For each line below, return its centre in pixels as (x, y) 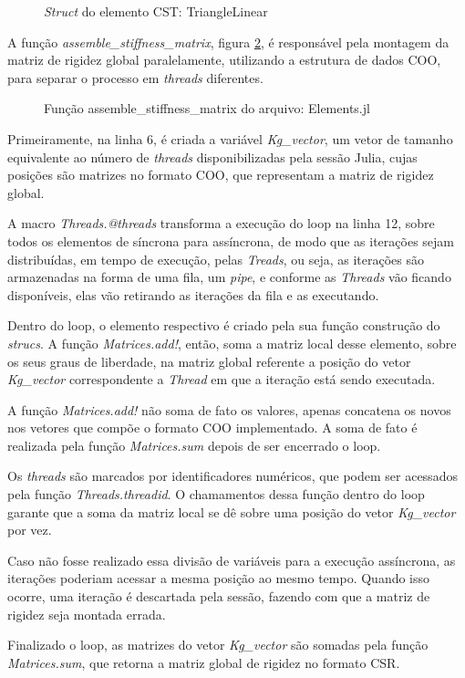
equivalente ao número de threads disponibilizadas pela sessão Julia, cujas (212, 156)
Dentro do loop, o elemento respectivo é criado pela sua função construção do (224, 325)
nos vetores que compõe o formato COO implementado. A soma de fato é (212, 428)
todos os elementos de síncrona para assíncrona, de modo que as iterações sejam (231, 240)
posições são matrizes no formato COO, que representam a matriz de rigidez (221, 175)
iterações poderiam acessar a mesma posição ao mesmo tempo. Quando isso (219, 578)
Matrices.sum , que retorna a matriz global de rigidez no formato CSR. (204, 662)
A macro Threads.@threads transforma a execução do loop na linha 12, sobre (221, 223)
